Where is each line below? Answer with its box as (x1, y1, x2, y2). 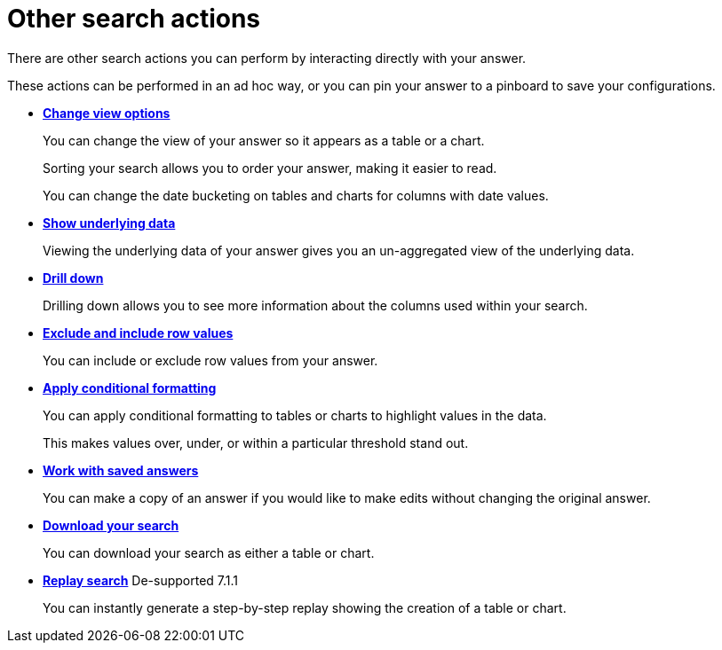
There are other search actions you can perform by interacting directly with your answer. (7, 50, 527, 66)
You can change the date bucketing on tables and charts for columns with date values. (43, 187, 549, 203)
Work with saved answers (43, 462, 199, 478)
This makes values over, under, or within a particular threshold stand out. (43, 435, 469, 450)
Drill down (43, 270, 104, 286)
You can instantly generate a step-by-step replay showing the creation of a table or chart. (43, 599, 567, 615)
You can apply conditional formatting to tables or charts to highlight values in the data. (43, 407, 547, 423)
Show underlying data (43, 215, 176, 231)
